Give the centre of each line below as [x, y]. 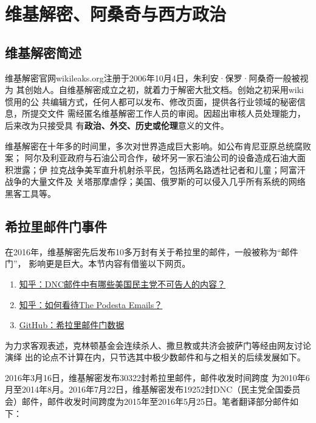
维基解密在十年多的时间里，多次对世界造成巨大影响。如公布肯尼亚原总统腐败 [158, 146]
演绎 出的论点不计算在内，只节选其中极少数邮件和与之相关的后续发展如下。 [155, 357]
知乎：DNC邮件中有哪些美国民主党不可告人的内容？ [122, 284]
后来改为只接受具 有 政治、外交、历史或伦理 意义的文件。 [117, 125]
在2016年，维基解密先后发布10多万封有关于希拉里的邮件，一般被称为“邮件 [152, 251]
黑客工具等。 [30, 193]
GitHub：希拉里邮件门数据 [72, 325]
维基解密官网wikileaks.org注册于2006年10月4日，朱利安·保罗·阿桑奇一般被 [153, 77]
